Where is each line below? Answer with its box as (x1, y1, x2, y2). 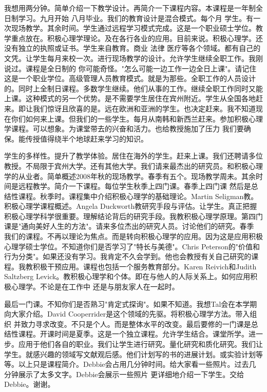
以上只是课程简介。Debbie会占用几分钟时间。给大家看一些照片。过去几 (18, 359, 256, 369)
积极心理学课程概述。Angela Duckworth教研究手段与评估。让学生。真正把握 (4, 201, 257, 211)
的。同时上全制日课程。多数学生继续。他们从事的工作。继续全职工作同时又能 (4, 83, 263, 93)
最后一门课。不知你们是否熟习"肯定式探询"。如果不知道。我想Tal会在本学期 (4, 298, 257, 309)
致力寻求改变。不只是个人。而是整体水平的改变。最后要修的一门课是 (21, 318, 251, 329)
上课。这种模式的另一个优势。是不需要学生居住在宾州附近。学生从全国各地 (4, 93, 256, 104)
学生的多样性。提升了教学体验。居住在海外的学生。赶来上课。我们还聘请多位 (4, 150, 263, 161)
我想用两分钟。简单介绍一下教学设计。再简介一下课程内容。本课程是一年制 (4, 3, 256, 13)
